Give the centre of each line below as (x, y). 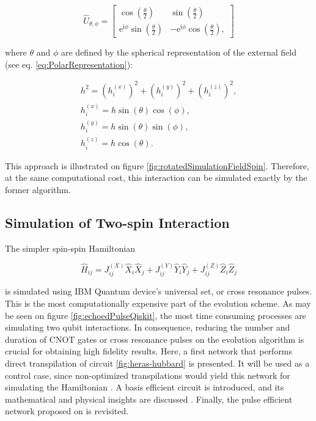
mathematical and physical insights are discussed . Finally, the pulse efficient (149, 399)
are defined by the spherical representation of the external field (178, 52)
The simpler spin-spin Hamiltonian (70, 248)
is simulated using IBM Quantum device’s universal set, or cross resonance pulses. (159, 291)
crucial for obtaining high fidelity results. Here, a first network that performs (149, 351)
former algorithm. (38, 189)
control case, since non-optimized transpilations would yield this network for (148, 375)
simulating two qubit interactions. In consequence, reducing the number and (148, 327)
